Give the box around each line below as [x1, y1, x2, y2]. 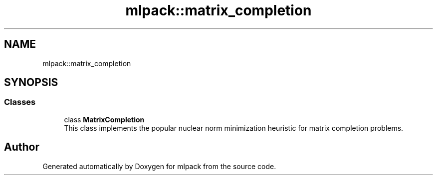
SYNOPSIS [4, 76, 58, 89]
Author [4, 141, 39, 154]
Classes [4, 97, 36, 107]
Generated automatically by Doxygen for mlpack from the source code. [42, 162, 276, 171]
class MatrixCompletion [64, 115, 145, 124]
